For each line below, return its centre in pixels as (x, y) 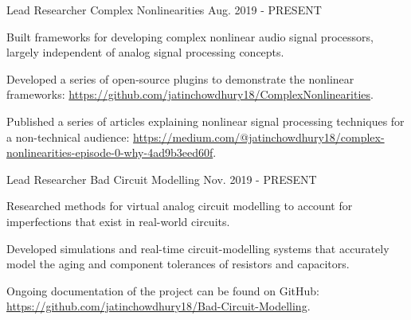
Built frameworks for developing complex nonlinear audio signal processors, (190, 36)
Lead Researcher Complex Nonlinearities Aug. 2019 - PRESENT (164, 10)
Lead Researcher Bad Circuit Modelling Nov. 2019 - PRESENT (162, 179)
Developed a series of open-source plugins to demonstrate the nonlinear (180, 78)
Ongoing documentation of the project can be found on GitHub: (163, 290)
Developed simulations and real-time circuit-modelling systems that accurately (198, 248)
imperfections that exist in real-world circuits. (118, 221)
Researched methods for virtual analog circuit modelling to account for (180, 206)
